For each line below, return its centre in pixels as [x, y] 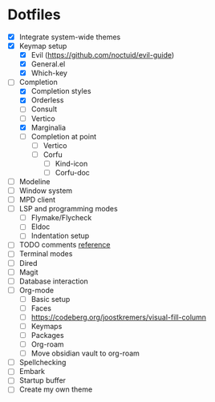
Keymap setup [43, 46]
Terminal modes [46, 254]
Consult [44, 109]
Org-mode [36, 290]
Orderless [47, 100]
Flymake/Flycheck [61, 218]
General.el [48, 64]
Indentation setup [60, 236]
